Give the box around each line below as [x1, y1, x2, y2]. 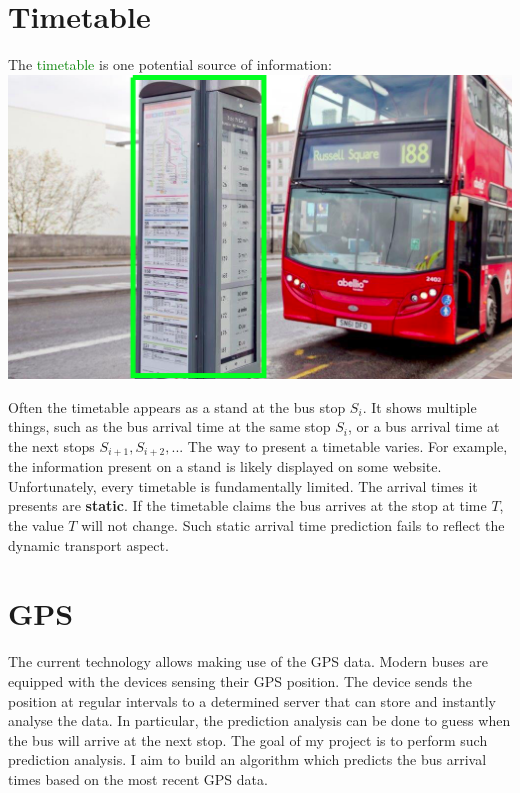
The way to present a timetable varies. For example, [187, 435, 508, 456]
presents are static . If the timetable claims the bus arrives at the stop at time [8, 495, 487, 516]
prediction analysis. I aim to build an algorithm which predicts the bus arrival [8, 749, 487, 770]
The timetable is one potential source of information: [8, 54, 332, 75]
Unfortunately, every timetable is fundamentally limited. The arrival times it [8, 475, 478, 496]
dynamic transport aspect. [8, 534, 169, 555]
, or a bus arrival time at [347, 416, 500, 437]
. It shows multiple [362, 396, 477, 417]
